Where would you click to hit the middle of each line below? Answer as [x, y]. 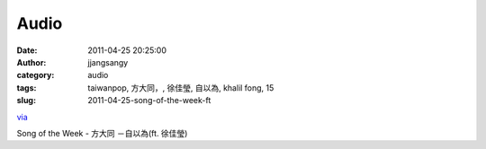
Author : [31, 62]
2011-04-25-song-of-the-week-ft [149, 101]
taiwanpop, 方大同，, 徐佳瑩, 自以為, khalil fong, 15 [181, 88]
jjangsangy [108, 62]
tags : [27, 88]
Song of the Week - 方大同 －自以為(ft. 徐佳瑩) [102, 133]
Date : [27, 50]
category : [36, 75]
